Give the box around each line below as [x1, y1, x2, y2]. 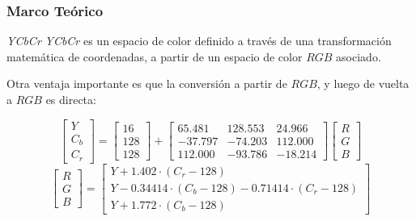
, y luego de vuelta [316, 75, 410, 92]
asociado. [336, 48, 381, 65]
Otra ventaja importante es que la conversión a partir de [6, 75, 287, 92]
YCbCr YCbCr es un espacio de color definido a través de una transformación [6, 32, 392, 49]
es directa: [45, 91, 96, 107]
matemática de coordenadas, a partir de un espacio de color [6, 48, 303, 65]
